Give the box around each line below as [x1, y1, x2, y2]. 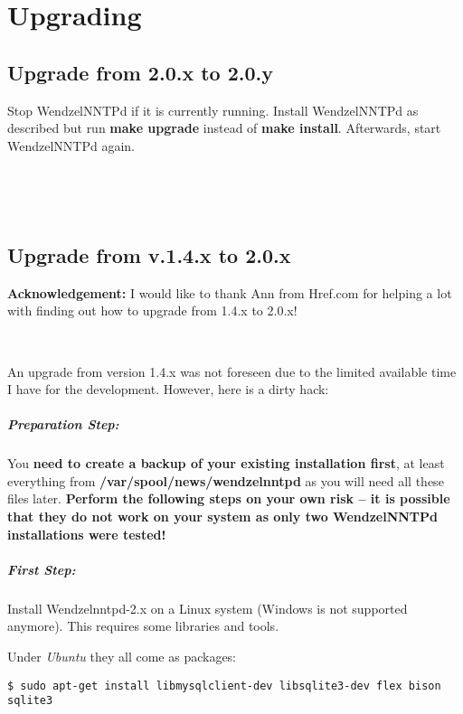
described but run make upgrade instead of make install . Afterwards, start [7, 118, 441, 137]
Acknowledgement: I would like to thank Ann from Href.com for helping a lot [7, 283, 452, 302]
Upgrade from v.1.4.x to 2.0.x [7, 240, 291, 268]
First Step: [7, 559, 76, 578]
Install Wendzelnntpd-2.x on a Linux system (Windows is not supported [7, 598, 408, 617]
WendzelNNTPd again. [7, 136, 135, 155]
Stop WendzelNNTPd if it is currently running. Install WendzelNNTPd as [7, 100, 419, 119]
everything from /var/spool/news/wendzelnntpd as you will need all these [7, 471, 444, 490]
